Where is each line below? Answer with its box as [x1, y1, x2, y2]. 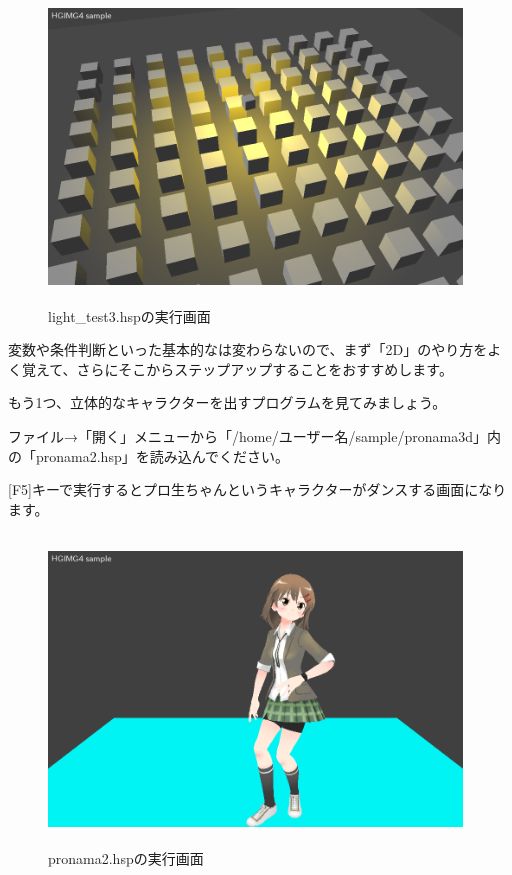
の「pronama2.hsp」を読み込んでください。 [8, 445, 289, 466]
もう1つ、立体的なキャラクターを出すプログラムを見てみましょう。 [8, 392, 447, 413]
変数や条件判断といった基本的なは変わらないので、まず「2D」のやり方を [8, 339, 488, 360]
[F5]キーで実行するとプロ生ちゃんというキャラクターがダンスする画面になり [8, 479, 507, 500]
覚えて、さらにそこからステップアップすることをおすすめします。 [21, 358, 453, 379]
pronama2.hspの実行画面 [48, 847, 204, 868]
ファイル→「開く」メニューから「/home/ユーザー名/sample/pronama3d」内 [8, 425, 501, 446]
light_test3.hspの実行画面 [48, 305, 211, 326]
